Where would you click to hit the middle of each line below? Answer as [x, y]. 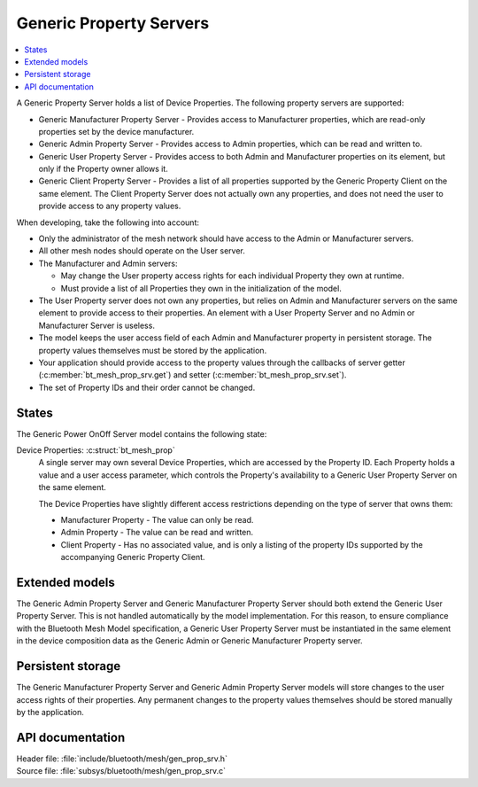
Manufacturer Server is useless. [96, 325]
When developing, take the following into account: [108, 222]
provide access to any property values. [110, 206]
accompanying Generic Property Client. [133, 557]
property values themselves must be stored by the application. [153, 350]
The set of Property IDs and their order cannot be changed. [147, 387]
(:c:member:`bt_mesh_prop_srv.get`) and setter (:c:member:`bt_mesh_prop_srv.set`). [193, 375]
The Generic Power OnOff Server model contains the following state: [142, 433]
